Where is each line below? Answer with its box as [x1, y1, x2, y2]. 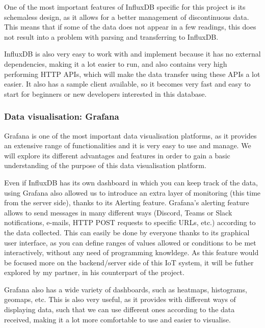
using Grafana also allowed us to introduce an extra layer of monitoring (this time [4, 187, 261, 198]
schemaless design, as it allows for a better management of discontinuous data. [4, 11, 249, 22]
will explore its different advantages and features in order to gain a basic [4, 150, 230, 160]
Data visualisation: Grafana [4, 110, 119, 123]
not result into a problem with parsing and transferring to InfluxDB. [4, 31, 219, 42]
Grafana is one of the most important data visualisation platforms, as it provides [4, 130, 257, 141]
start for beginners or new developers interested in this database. [4, 88, 207, 99]
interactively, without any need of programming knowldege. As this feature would [4, 247, 259, 258]
